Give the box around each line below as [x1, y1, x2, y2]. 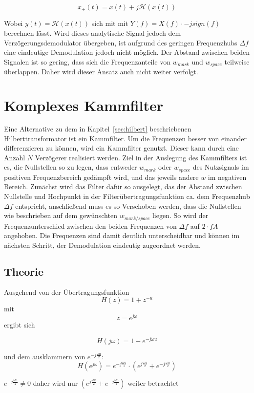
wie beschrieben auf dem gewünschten [4, 210, 117, 220]
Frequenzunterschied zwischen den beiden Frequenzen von [4, 220, 177, 231]
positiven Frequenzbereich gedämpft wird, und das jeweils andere [4, 172, 199, 182]
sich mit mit [91, 18, 128, 28]
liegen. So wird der [152, 210, 209, 220]
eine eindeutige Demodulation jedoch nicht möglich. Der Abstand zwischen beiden [4, 47, 250, 57]
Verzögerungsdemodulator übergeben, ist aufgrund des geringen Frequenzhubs [4, 37, 237, 47]
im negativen [208, 172, 247, 182]
